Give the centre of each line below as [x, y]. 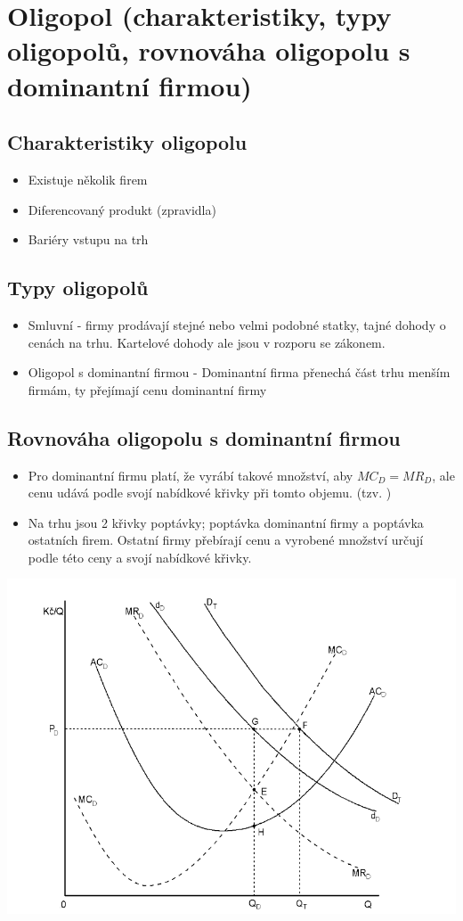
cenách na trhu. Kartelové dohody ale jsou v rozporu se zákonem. [207, 342]
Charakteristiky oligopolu [127, 142]
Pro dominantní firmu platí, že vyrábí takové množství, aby [191, 475]
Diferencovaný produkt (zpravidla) [122, 209]
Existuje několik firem [88, 179]
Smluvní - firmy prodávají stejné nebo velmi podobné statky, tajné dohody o [237, 324]
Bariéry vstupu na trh [88, 239]
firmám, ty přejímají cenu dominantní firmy [147, 389]
